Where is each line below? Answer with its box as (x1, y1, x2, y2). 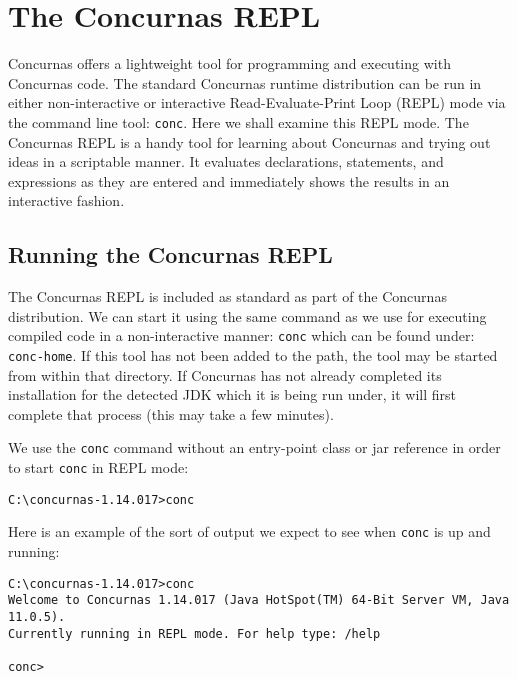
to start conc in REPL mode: (8, 457, 189, 478)
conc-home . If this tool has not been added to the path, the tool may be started (8, 344, 498, 365)
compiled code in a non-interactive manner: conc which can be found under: (8, 325, 475, 346)
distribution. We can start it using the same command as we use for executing (8, 305, 487, 326)
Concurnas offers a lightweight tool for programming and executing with (8, 53, 451, 74)
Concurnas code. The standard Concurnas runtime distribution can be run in (8, 72, 482, 93)
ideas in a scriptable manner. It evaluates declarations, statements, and (8, 151, 444, 172)
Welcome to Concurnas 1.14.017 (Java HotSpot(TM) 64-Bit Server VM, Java (8, 593, 510, 608)
